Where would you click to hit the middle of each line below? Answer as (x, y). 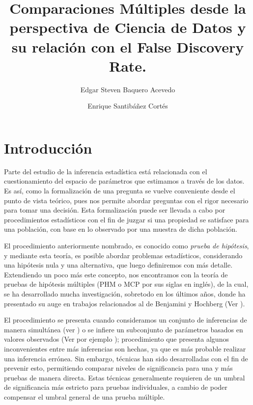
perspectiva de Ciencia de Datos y (128, 27)
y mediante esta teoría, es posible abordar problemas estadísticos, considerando (123, 255)
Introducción (48, 148)
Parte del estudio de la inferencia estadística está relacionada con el (106, 171)
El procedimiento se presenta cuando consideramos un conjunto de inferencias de (126, 320)
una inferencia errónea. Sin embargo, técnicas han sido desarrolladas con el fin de (126, 358)
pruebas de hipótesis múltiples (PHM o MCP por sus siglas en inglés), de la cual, (126, 284)
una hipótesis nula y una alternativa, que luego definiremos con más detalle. (118, 265)
